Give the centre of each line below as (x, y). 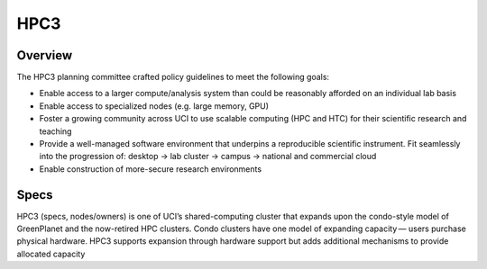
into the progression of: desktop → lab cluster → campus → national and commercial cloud (208, 157)
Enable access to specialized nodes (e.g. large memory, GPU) (154, 106)
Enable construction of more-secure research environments (150, 169)
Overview (45, 55)
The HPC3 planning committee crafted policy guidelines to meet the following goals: (173, 77)
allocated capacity (51, 254)
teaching (55, 131)
